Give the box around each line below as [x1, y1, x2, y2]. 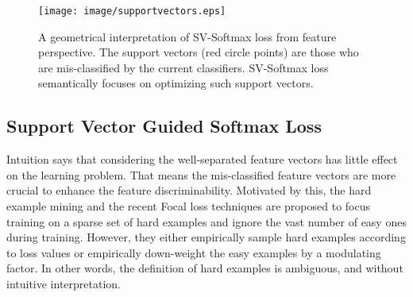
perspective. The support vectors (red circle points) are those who [38, 44, 359, 60]
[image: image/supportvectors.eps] [38, 6, 226, 17]
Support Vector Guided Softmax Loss [6, 114, 322, 138]
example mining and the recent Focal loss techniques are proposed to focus [6, 198, 371, 214]
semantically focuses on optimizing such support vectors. [38, 75, 314, 91]
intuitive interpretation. [6, 275, 122, 291]
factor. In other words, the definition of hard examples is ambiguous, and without [6, 260, 403, 276]
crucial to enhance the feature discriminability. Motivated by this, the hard [6, 182, 372, 199]
